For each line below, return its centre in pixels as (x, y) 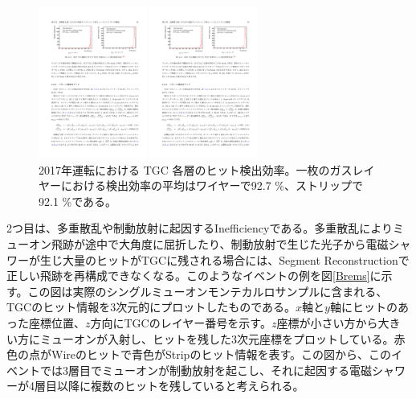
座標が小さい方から (327, 322)
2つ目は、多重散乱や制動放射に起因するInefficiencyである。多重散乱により (200, 228)
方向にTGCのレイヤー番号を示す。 (181, 322)
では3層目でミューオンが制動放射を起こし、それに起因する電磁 (206, 370)
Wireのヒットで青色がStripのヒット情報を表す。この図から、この (221, 354)
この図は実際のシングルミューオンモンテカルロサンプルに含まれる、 (208, 291)
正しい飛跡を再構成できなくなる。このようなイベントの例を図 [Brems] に (194, 276)
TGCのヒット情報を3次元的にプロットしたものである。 (151, 307)
